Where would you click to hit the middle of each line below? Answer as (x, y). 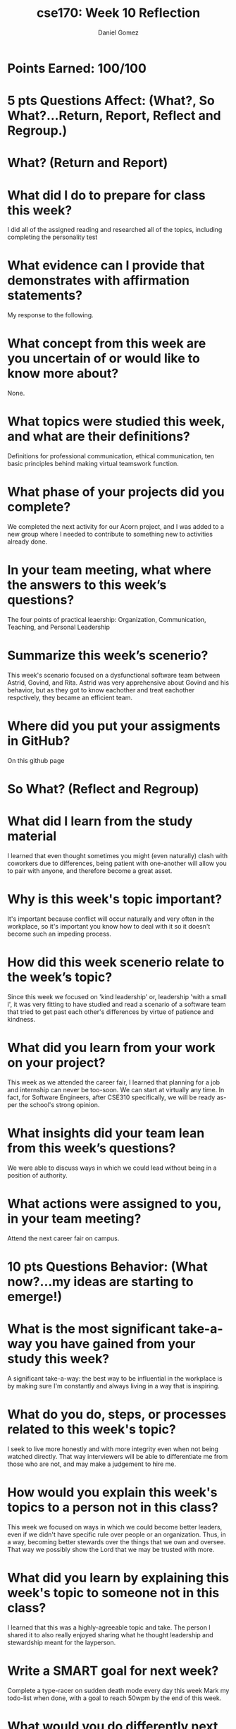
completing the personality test (52, 237)
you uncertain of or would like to (104, 359)
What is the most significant (92, 1329)
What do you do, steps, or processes (117, 1414)
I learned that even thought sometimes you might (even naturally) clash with (118, 855)
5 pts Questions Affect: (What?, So (111, 101)
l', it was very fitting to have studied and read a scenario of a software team (117, 1004)
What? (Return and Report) (88, 163)
